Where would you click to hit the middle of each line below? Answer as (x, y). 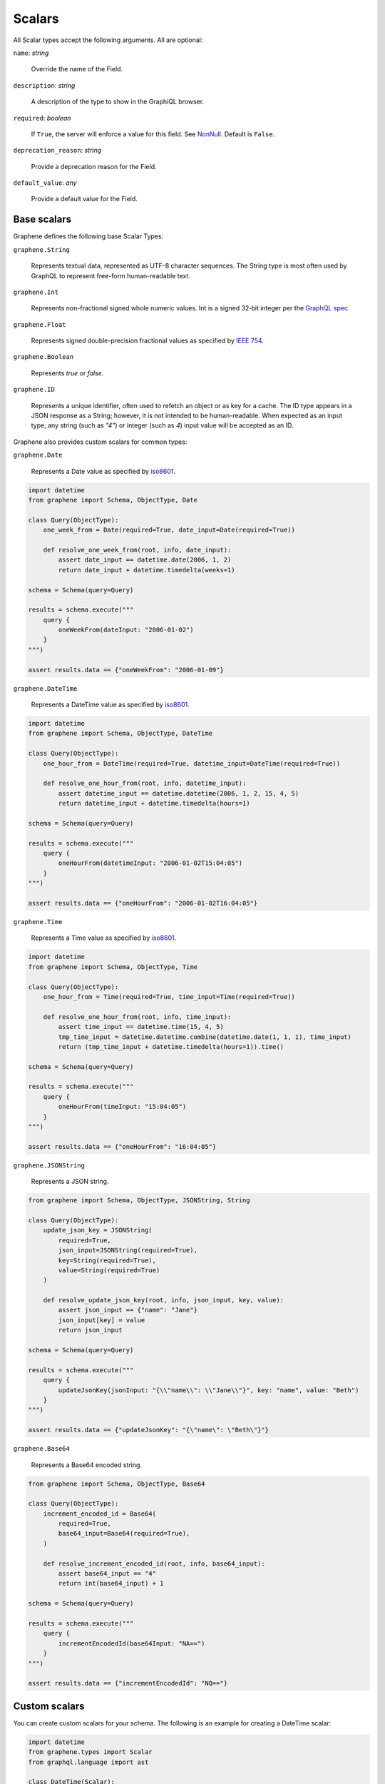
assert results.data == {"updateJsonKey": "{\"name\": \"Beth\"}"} (149, 1430)
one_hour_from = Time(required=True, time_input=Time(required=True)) (169, 997)
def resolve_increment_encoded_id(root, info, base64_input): (154, 1563)
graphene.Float (40, 324)
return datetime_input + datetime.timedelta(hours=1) (154, 804)
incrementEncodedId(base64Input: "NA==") (132, 1643)
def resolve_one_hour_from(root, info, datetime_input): (145, 784)
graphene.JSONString (49, 1165)
